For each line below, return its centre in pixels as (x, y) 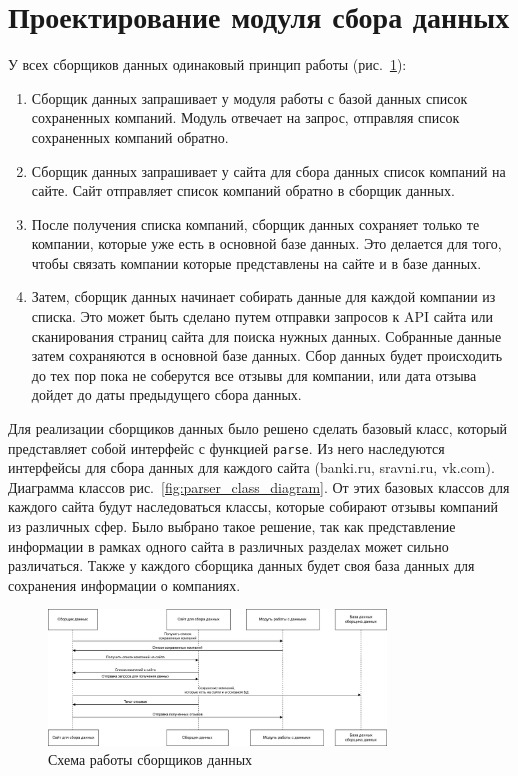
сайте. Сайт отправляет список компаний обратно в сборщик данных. (243, 190)
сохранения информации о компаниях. (124, 584)
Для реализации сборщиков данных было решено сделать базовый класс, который (258, 428)
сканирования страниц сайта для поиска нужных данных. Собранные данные (266, 335)
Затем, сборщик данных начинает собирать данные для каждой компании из (263, 296)
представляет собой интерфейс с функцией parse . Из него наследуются (226, 447)
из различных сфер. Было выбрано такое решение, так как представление (232, 526)
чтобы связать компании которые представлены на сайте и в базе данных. (256, 262)
